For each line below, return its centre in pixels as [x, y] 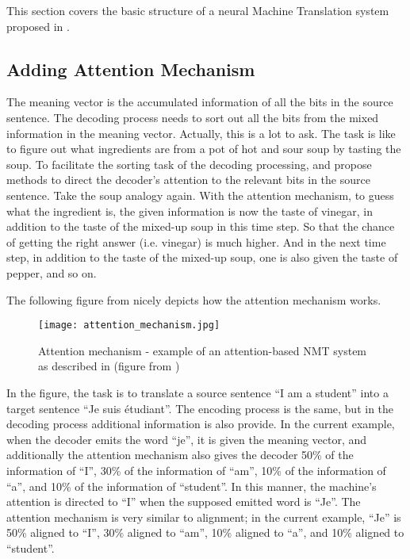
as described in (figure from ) [109, 366]
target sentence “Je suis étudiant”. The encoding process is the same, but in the [200, 408]
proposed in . [38, 26]
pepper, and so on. [52, 272]
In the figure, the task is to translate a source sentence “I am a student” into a [197, 392]
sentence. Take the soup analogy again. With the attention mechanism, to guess [200, 195]
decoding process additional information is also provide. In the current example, [201, 424]
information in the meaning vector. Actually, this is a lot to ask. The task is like [201, 133]
